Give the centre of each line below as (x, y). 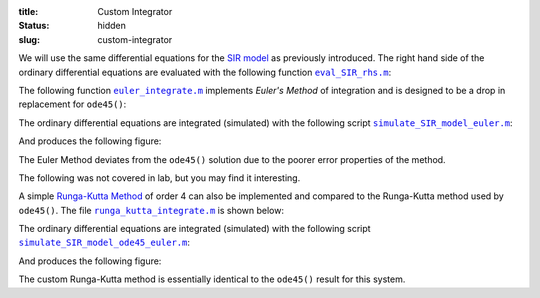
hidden (112, 26)
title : (28, 11)
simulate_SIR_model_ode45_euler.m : (104, 242)
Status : (34, 26)
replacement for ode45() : (72, 104)
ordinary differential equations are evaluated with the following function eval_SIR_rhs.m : (205, 72)
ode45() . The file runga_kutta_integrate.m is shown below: (151, 210)
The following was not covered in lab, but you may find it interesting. (159, 177)
